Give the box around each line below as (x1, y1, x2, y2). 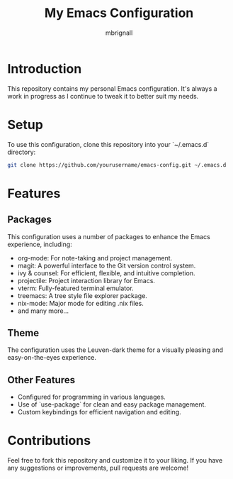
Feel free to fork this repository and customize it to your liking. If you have (7, 456, 223, 465)
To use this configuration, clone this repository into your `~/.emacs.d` (7, 140, 210, 148)
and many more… (17, 307, 69, 315)
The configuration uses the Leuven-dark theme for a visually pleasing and (7, 346, 224, 354)
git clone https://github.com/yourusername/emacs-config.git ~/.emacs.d (7, 161, 227, 168)
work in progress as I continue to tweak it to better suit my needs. (7, 92, 199, 100)
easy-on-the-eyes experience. (7, 353, 97, 362)
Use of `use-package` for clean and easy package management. (17, 400, 207, 409)
